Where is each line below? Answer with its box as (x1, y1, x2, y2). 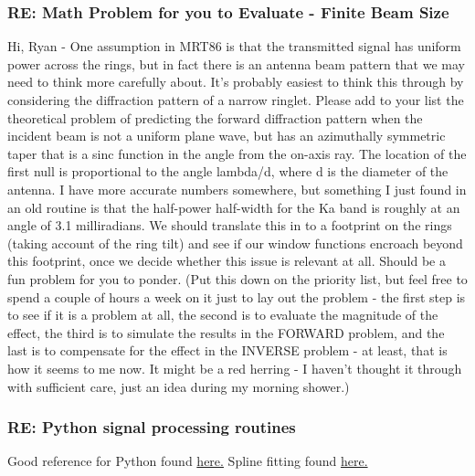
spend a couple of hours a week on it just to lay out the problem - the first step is (7, 287, 466, 306)
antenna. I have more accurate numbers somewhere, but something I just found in (7, 179, 467, 198)
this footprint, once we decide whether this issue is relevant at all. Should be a (7, 251, 446, 270)
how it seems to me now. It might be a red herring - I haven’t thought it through (7, 358, 462, 377)
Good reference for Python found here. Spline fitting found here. (7, 451, 368, 471)
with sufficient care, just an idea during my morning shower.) (7, 376, 350, 396)
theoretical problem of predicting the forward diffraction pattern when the (7, 108, 423, 127)
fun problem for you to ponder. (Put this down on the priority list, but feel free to (7, 269, 468, 288)
